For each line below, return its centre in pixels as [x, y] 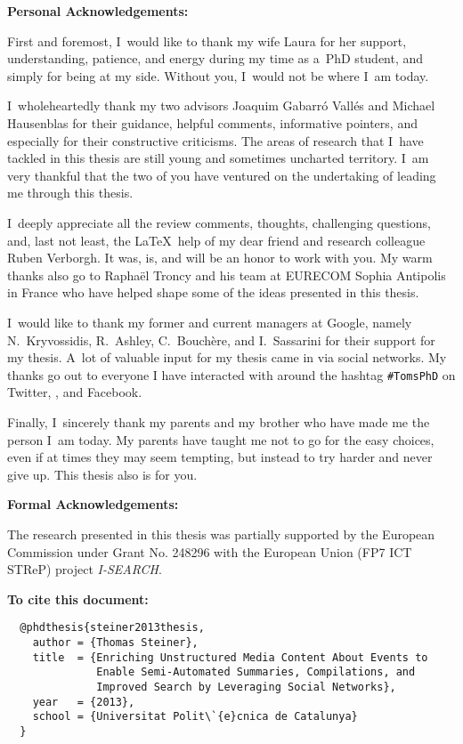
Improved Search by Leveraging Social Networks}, [246, 687]
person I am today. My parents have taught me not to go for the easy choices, [221, 439]
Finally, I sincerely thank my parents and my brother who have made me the [219, 421]
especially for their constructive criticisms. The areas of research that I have [215, 140]
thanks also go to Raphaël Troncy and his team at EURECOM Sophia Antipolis [227, 275]
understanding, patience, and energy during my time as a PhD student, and [215, 58]
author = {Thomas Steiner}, [115, 642]
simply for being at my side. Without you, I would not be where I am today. [218, 75]
